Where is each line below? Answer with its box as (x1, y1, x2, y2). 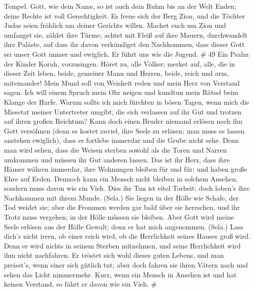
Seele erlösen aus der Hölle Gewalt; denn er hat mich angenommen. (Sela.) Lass (4, 221, 243, 231)
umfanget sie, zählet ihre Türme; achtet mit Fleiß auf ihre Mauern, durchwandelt (4, 29, 248, 40)
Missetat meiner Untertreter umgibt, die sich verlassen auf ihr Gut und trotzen (4, 106, 242, 116)
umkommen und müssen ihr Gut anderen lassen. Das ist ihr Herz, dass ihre (4, 154, 230, 164)
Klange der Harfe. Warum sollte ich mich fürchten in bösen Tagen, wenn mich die (4, 96, 250, 107)
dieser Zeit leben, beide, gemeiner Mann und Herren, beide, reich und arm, (4, 68, 229, 78)
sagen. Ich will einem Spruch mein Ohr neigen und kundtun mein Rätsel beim (4, 87, 238, 97)
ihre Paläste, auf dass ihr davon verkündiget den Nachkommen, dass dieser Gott (4, 39, 245, 49)
